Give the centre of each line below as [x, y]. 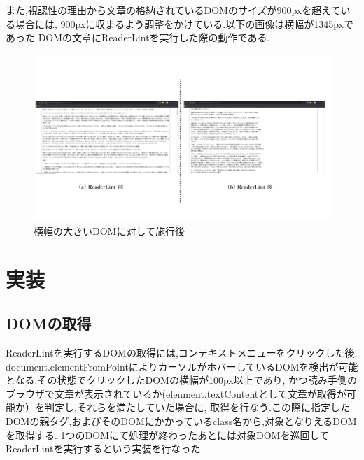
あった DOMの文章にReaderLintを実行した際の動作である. [138, 37]
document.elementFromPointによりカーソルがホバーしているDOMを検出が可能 [182, 366]
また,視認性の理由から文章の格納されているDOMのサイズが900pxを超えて [173, 10]
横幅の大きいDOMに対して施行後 [110, 230]
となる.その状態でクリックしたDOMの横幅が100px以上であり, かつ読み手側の [182, 380]
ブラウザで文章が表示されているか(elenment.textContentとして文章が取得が [176, 393]
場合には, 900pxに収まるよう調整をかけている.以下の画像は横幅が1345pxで [184, 23]
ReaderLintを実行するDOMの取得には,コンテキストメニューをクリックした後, [182, 353]
